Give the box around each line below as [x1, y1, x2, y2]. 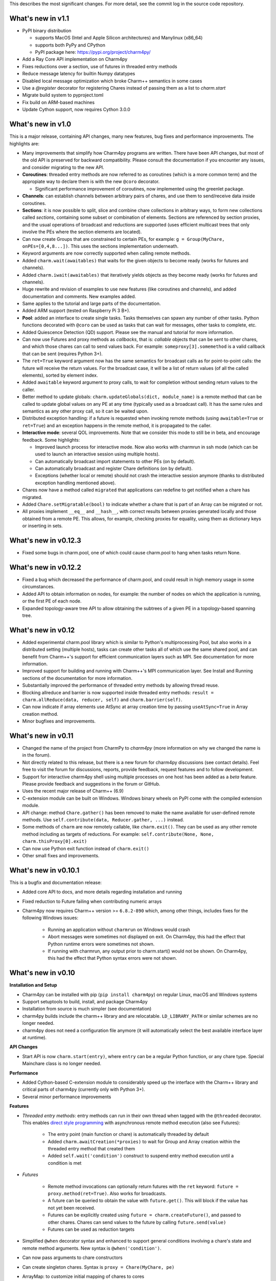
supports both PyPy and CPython [35, 42, 106, 48]
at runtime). [22, 1035, 47, 1040]
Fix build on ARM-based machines [22, 99, 95, 105]
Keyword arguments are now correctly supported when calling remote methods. [22, 250, 191, 256]
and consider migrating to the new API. [22, 164, 104, 170]
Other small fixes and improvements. [22, 852, 100, 858]
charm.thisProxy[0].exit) [22, 838, 87, 844]
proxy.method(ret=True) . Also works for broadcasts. [48, 1190, 167, 1196]
